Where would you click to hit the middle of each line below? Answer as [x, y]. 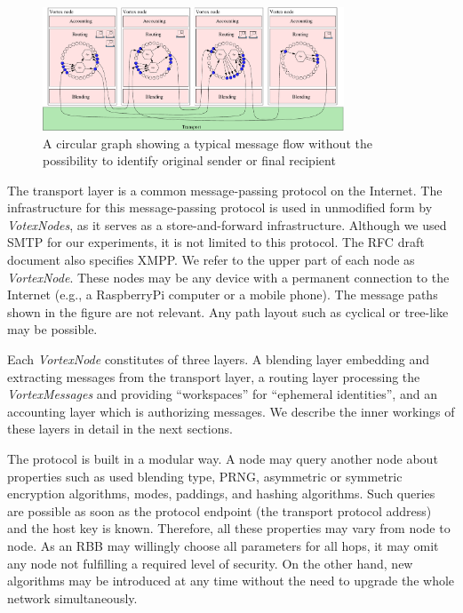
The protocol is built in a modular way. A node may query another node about [223, 459]
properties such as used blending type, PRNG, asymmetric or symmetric [205, 476]
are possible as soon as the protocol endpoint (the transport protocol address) [220, 510]
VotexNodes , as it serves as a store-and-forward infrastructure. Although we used [227, 224]
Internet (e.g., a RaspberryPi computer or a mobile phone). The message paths [223, 295]
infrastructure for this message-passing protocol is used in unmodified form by [220, 207]
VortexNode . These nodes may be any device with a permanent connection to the [228, 277]
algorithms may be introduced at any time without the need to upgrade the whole [231, 581]
